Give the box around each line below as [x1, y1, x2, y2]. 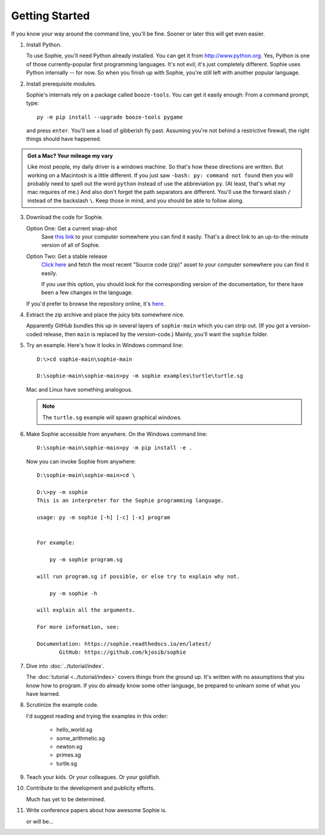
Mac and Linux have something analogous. [26, 386, 132, 393]
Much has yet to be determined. [26, 795, 105, 802]
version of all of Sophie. [41, 242, 101, 249]
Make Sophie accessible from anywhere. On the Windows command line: [26, 431, 208, 437]
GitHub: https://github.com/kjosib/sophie [59, 649, 187, 656]
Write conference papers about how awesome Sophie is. [26, 807, 167, 814]
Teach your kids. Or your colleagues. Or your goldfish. [26, 774, 161, 781]
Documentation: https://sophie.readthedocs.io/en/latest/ [37, 640, 212, 647]
